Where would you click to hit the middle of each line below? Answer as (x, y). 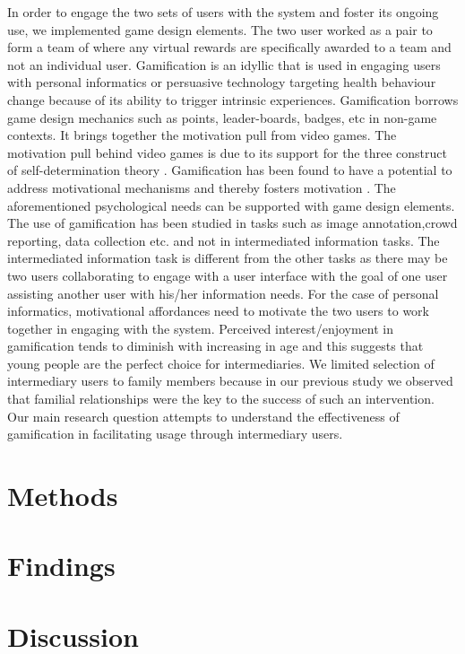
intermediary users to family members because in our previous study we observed (230, 381)
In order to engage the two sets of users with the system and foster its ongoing (223, 12)
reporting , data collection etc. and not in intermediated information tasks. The (224, 240)
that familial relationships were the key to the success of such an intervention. (221, 399)
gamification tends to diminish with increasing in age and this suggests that (215, 346)
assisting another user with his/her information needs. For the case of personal (223, 293)
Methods (63, 496)
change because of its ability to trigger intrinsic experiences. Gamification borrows (233, 99)
